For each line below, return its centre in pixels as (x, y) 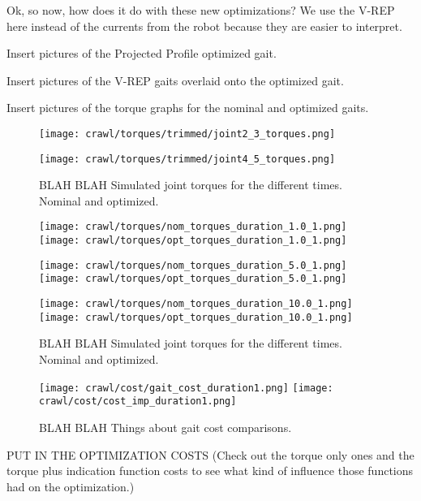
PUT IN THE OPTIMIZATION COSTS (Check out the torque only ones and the (210, 454)
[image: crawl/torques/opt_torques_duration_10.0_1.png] (196, 317)
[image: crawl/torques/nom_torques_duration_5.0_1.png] (193, 265)
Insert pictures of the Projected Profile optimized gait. (142, 53)
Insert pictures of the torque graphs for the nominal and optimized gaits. (188, 108)
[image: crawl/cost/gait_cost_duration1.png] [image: (186, 388)
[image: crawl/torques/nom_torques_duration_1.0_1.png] (193, 227)
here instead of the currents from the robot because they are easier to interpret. (204, 26)
